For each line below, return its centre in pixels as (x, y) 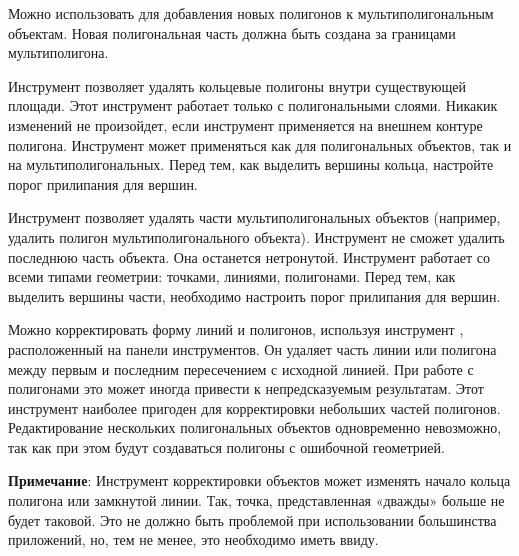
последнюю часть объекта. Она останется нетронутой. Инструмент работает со (249, 256)
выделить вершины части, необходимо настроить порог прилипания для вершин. (254, 295)
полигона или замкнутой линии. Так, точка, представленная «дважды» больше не (256, 500)
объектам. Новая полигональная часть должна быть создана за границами (232, 32)
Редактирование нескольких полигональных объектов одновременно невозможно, (255, 427)
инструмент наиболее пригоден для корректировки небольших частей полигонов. (254, 407)
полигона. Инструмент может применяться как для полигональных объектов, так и (260, 144)
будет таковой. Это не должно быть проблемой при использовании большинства (252, 519)
